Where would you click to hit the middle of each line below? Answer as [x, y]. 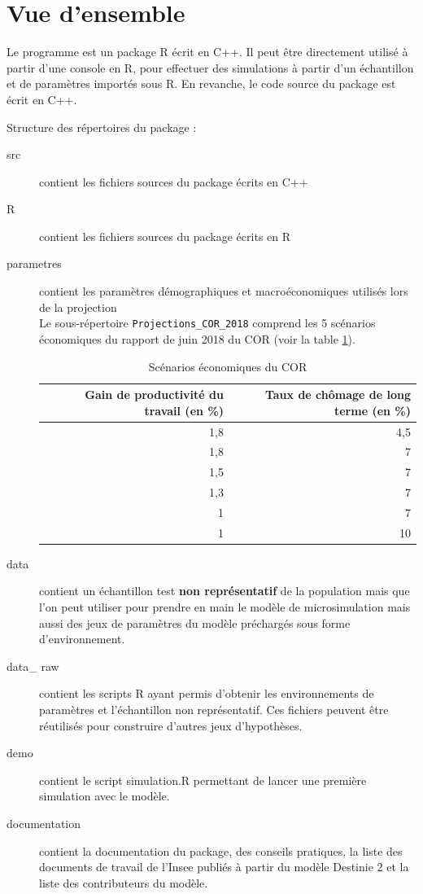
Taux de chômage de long [338, 394]
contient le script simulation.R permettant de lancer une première [203, 780]
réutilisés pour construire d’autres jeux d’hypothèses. [171, 725]
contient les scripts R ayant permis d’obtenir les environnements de [207, 693]
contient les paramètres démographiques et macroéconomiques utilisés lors [224, 291]
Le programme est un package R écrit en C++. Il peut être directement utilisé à [207, 52]
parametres [34, 263]
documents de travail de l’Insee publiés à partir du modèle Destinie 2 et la [224, 867]
